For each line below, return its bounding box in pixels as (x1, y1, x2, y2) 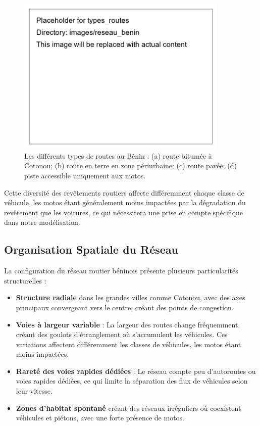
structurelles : (4, 275, 46, 286)
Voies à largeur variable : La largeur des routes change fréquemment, (16, 319, 240, 329)
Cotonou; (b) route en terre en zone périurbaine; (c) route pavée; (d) (24, 160, 237, 171)
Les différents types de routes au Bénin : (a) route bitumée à (24, 150, 212, 161)
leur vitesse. (16, 386, 53, 396)
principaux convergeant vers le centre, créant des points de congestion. (16, 302, 234, 312)
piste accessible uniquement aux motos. (24, 170, 146, 180)
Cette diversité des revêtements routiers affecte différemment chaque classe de (4, 187, 244, 198)
